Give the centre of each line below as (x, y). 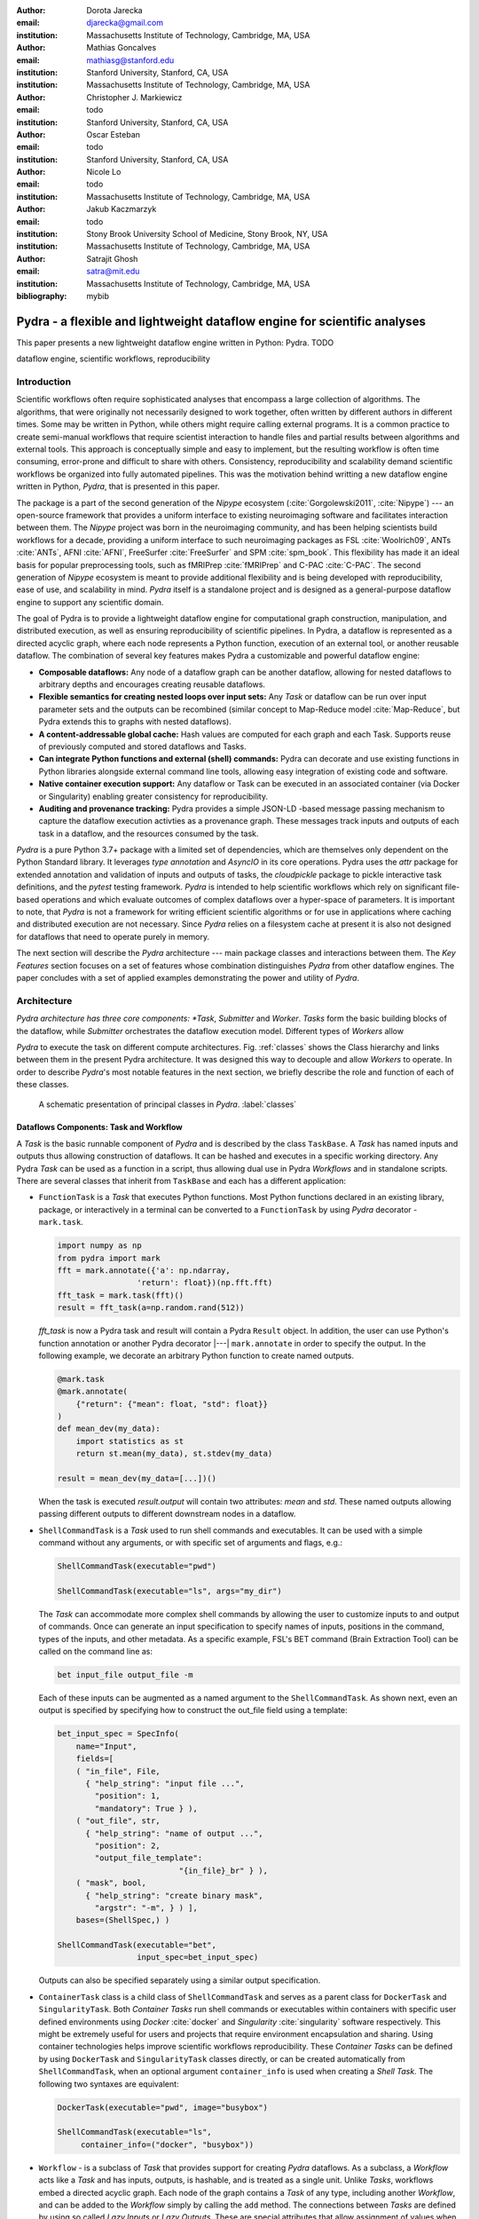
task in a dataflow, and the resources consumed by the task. (149, 833)
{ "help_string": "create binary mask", (174, 1895)
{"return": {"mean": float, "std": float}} (172, 1404)
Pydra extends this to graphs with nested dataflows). (135, 722)
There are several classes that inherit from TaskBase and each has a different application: (181, 1181)
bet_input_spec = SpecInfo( (118, 1734)
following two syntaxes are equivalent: (109, 2084)
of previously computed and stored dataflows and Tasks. (143, 746)
